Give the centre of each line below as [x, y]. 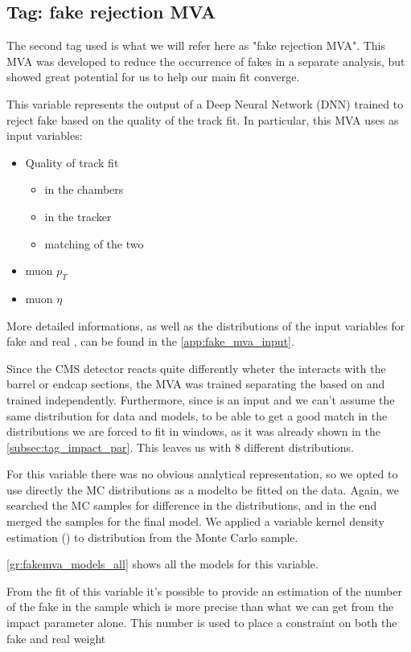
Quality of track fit [72, 162]
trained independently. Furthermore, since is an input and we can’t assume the [201, 399]
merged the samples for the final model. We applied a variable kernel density [195, 521]
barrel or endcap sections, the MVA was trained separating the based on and [196, 384]
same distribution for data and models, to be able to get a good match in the [197, 415]
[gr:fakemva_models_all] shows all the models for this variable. [162, 564]
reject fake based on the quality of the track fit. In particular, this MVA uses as [203, 119]
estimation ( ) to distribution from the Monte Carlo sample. [152, 537]
